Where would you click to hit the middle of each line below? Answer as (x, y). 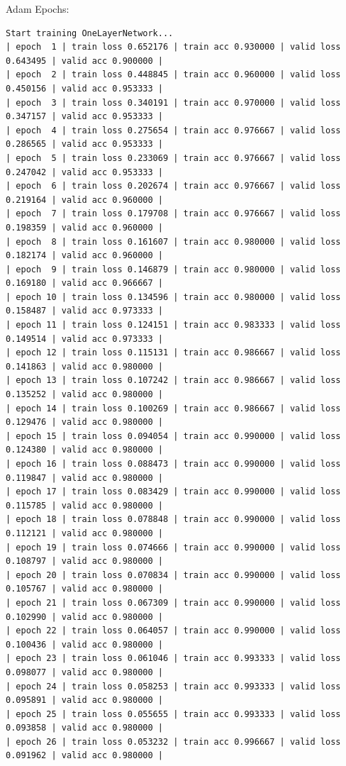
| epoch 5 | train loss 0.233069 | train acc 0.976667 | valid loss (173, 158)
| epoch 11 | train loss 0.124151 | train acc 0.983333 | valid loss (173, 325)
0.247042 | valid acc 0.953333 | (84, 172)
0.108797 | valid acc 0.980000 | (84, 561)
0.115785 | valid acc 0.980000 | (84, 505)
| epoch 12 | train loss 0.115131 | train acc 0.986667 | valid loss (173, 353)
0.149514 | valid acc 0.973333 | (84, 339)
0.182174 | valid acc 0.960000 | (84, 256)
